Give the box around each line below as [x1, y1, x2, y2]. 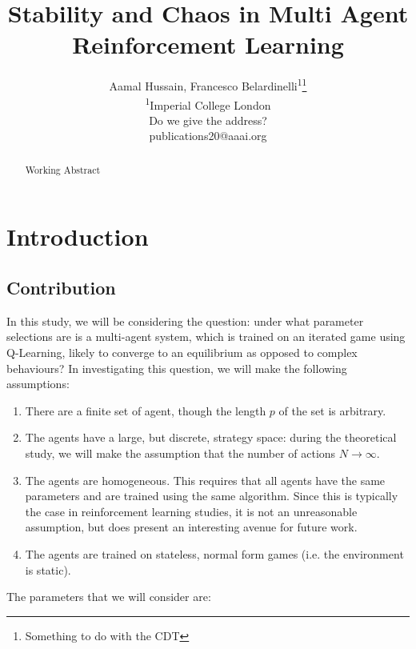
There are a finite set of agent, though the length [25, 402, 266, 419]
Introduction [6, 220, 149, 253]
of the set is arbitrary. [278, 402, 386, 419]
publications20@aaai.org [149, 127, 267, 144]
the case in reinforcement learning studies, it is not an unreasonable [25, 503, 358, 519]
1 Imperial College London [145, 94, 271, 113]
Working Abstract [25, 162, 101, 176]
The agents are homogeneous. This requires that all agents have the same [25, 471, 386, 488]
